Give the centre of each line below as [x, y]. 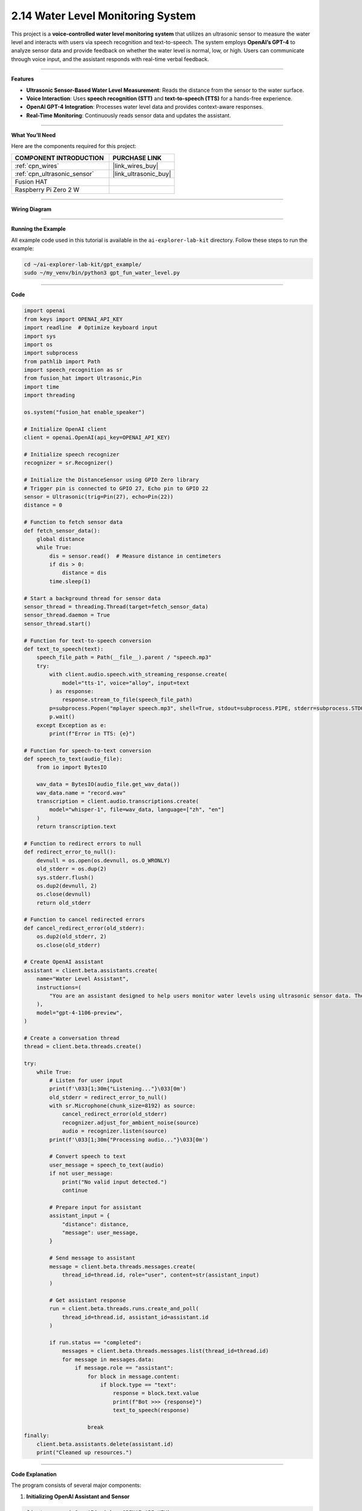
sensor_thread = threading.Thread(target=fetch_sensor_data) [116, 607]
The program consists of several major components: [76, 1485]
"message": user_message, [100, 1232]
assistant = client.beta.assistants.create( [91, 970]
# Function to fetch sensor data [73, 522]
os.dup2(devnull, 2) [67, 886]
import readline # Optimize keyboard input [91, 328]
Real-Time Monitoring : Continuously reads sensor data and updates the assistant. [129, 115]
